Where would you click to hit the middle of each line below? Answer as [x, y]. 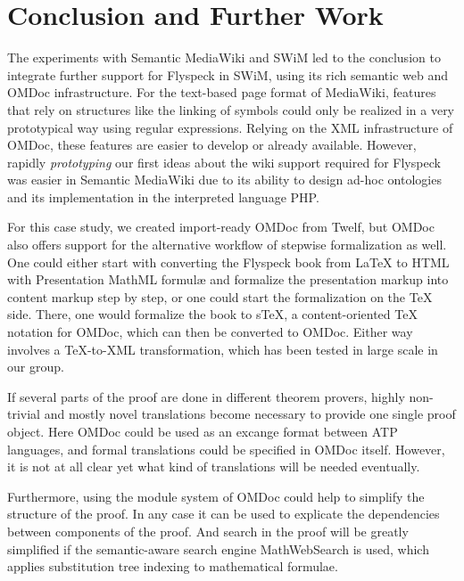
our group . [36, 367]
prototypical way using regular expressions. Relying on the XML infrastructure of [230, 127]
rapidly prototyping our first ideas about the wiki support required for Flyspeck [224, 162]
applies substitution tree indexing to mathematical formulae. [173, 566]
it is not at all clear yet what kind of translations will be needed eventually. [214, 466]
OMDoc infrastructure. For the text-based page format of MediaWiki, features [222, 92]
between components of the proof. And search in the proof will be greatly [208, 531]
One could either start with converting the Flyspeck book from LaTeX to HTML [228, 262]
